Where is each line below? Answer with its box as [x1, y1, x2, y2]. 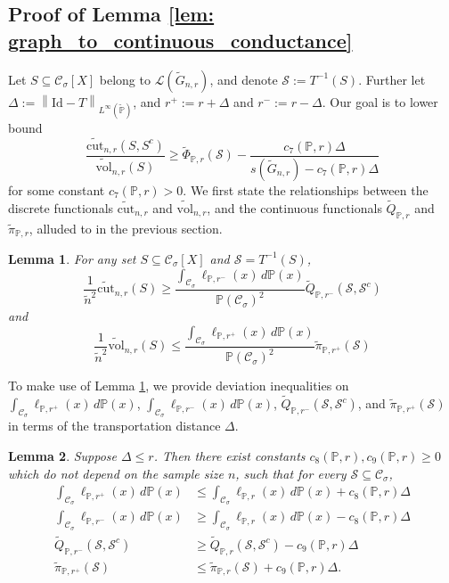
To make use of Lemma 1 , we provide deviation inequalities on [8, 376, 349, 395]
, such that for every [235, 464, 347, 482]
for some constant [8, 180, 105, 199]
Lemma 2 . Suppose [8, 446, 118, 464]
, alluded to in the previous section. [29, 218, 223, 237]
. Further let [358, 70, 426, 88]
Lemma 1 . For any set [8, 249, 136, 267]
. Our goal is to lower [322, 92, 438, 111]
